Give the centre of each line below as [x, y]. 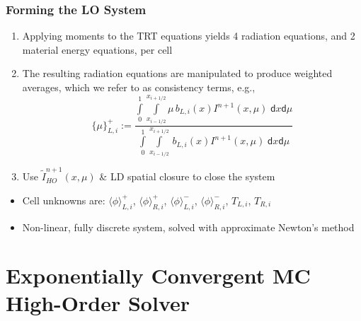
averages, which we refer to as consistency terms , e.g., [139, 87]
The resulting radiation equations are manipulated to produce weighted [177, 73]
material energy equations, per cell [97, 49]
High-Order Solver [98, 303]
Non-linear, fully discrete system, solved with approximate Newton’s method [188, 227]
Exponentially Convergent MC [158, 275]
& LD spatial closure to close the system [187, 176]
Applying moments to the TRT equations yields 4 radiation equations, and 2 [189, 36]
